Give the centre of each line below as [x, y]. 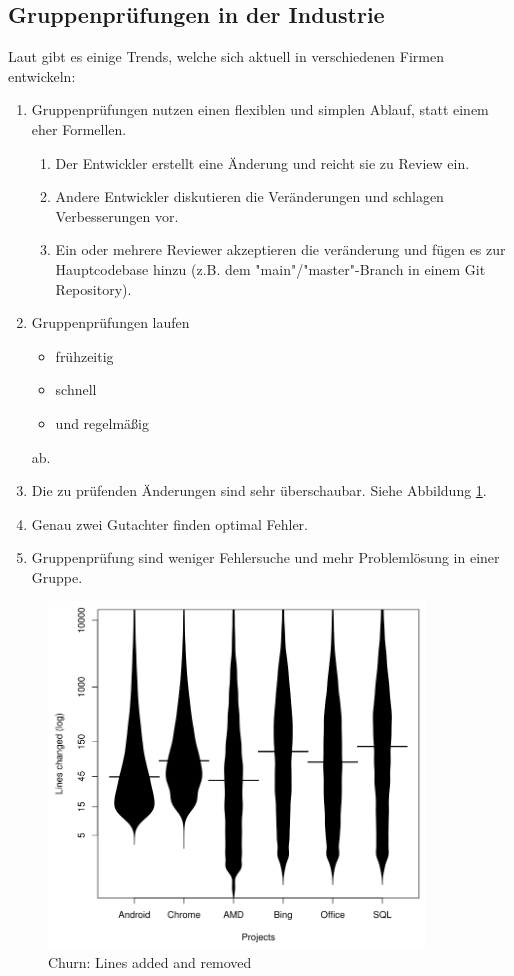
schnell [76, 389]
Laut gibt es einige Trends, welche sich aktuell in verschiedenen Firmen [226, 56]
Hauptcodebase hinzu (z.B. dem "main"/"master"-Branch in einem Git [270, 268]
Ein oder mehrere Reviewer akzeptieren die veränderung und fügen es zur [280, 249]
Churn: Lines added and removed [150, 962]
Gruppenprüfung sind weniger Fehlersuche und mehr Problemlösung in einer [265, 557]
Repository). [93, 288]
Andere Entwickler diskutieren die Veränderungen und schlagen [249, 196]
